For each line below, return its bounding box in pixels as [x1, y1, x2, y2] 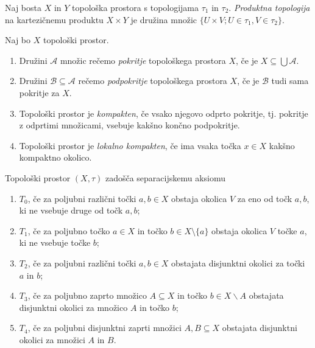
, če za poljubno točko [27, 224, 110, 237]
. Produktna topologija [228, 1, 310, 13]
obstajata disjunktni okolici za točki [171, 256, 305, 269]
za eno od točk [237, 192, 292, 204]
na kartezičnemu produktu [5, 13, 104, 26]
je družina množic [130, 13, 197, 26]
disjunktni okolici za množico [19, 301, 128, 313]
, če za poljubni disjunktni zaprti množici [27, 321, 182, 334]
